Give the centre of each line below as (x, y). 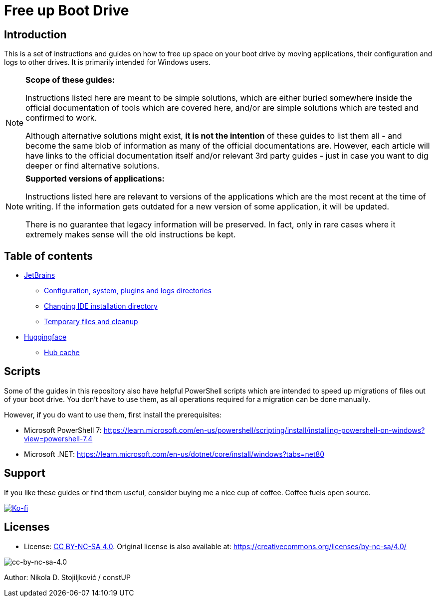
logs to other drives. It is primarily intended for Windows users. (107, 62)
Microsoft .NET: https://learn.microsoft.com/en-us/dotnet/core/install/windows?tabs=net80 (174, 454)
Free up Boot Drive (67, 10)
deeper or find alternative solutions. (93, 166)
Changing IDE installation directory (101, 306)
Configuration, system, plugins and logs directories (128, 291)
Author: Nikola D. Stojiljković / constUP (67, 577)
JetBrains (40, 275)
